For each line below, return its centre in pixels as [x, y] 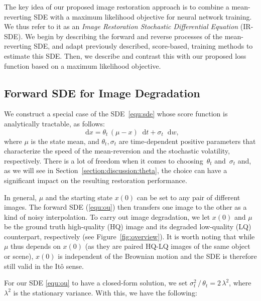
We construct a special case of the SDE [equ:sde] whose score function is [116, 114]
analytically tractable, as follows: [54, 123]
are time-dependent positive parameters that [187, 141]
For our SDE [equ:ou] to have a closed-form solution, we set [96, 283]
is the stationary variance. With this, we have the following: [105, 292]
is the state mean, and [65, 141]
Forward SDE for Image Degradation [102, 93]
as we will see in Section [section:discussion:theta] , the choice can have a [116, 170]
